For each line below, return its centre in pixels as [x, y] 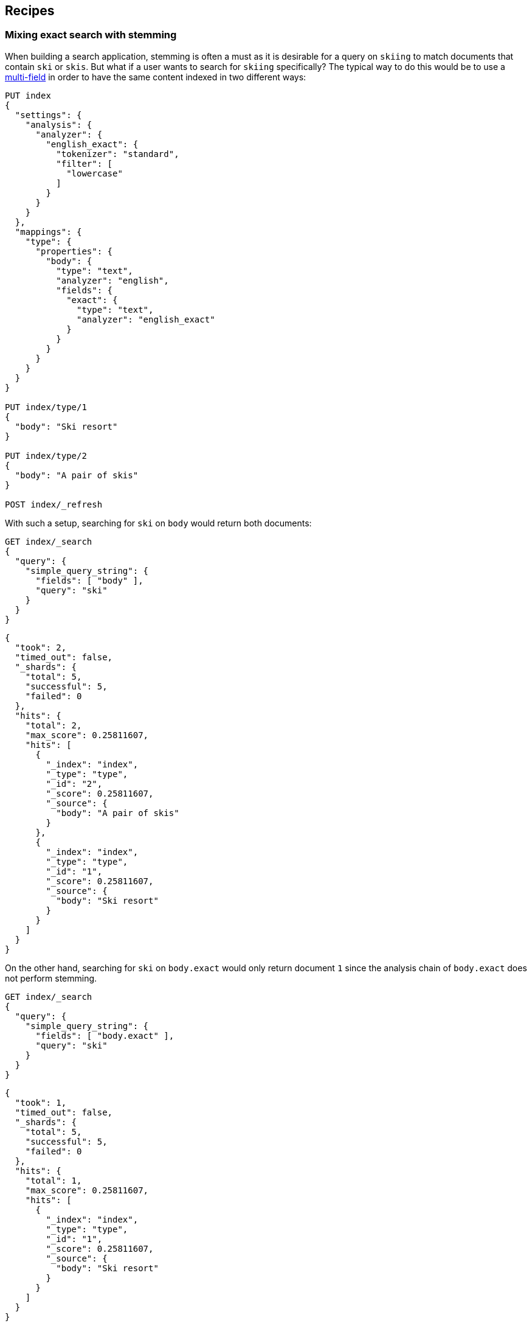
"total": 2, [54, 725]
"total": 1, [54, 1180]
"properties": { [74, 251]
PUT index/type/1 [46, 407]
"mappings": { [48, 232]
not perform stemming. [51, 978]
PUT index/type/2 [46, 455]
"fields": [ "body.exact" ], [105, 1035]
